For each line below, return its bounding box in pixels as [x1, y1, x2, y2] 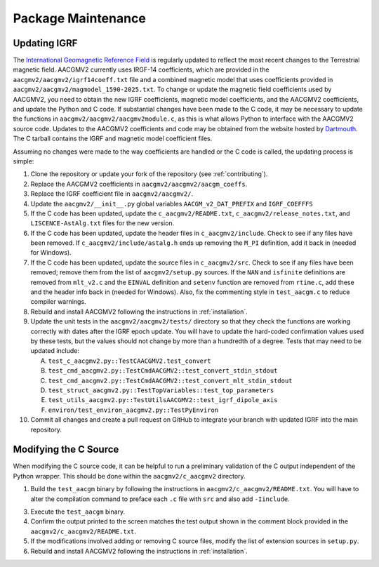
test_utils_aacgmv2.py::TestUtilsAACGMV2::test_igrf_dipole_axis [48, 396, 278, 404]
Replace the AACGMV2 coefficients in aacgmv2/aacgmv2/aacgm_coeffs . [30, 180, 248, 188]
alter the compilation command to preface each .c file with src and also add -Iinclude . [30, 495, 291, 503]
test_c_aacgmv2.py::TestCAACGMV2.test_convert [48, 356, 211, 365]
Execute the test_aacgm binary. [30, 507, 126, 516]
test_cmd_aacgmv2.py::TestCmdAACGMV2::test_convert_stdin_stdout [48, 367, 278, 375]
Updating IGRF [13, 37, 78, 49]
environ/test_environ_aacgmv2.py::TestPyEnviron [48, 406, 219, 414]
